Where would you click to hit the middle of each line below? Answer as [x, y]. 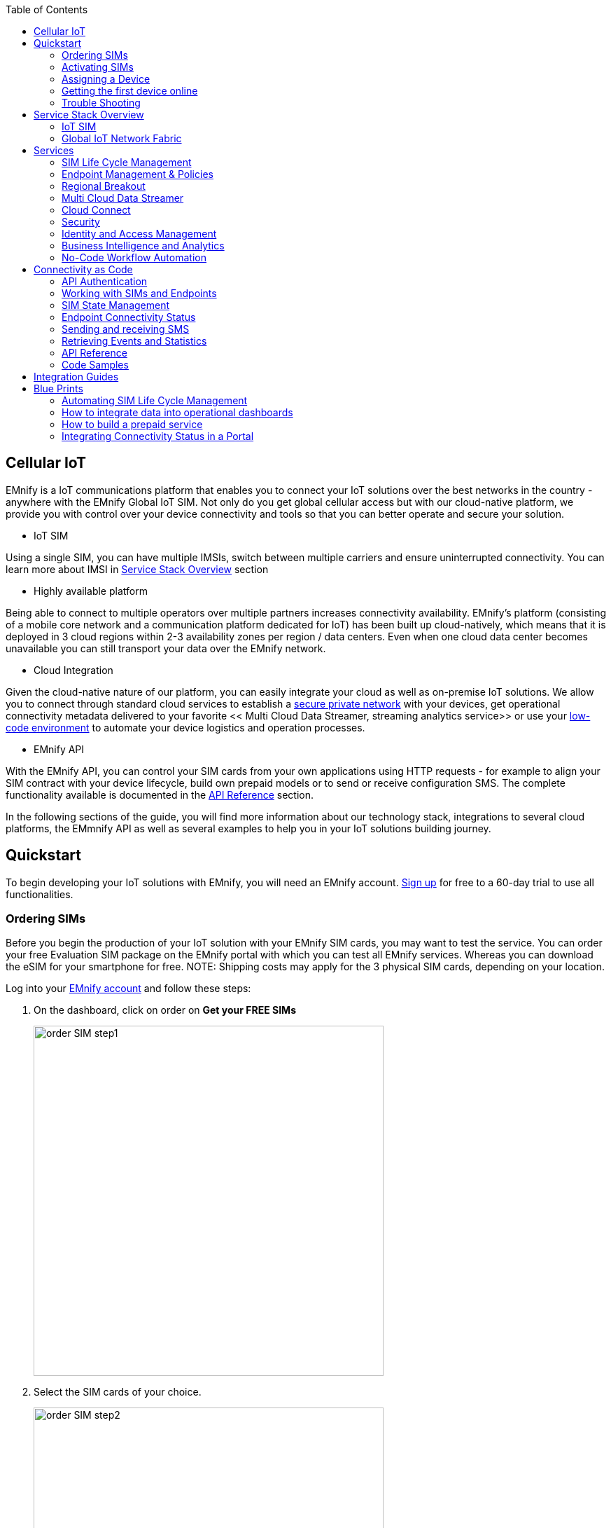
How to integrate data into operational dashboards [177, 412]
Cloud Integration [73, 670]
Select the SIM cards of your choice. [118, 1392]
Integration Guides [76, 377]
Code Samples [95, 365]
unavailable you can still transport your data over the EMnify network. [166, 648]
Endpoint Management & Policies [138, 174]
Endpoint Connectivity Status [129, 317]
